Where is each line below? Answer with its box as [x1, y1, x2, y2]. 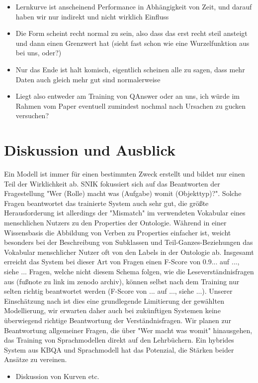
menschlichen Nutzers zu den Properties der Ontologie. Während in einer [4, 217, 227, 228]
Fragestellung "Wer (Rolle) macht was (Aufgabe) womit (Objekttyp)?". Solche [4, 188, 242, 198]
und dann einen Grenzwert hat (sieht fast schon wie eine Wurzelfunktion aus [15, 37, 250, 48]
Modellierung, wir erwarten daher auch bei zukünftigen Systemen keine [4, 305, 221, 316]
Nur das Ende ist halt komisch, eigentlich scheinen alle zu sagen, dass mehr [15, 64, 245, 74]
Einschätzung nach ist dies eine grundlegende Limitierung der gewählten [4, 295, 224, 306]
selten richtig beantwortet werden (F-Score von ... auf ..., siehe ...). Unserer [4, 286, 233, 296]
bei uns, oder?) [15, 47, 62, 58]
